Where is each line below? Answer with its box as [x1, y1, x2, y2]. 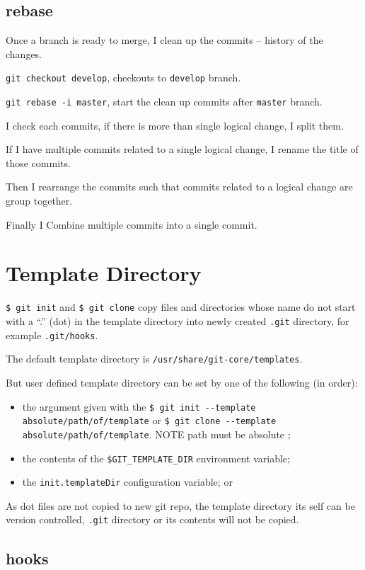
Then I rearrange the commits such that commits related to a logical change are [6, 179, 353, 194]
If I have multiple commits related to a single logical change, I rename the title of [6, 142, 359, 156]
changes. [6, 46, 42, 61]
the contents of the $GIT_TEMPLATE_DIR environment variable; [22, 450, 290, 465]
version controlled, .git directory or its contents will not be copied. [6, 512, 299, 527]
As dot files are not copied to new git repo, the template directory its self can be [6, 498, 355, 513]
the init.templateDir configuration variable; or [22, 474, 233, 489]
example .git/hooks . [6, 327, 98, 342]
